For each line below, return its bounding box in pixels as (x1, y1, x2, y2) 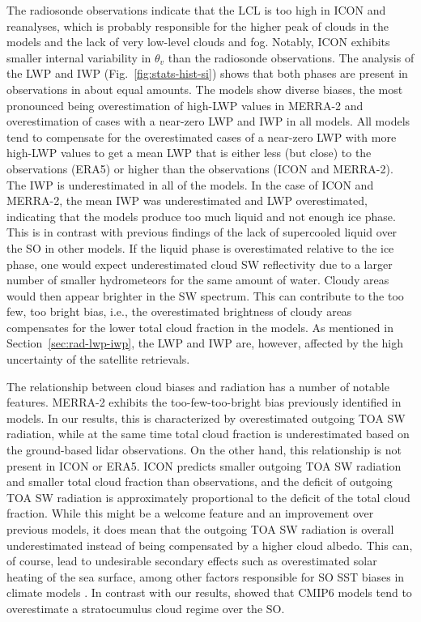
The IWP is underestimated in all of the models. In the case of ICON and (6, 176, 374, 193)
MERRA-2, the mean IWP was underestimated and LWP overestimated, (6, 192, 368, 209)
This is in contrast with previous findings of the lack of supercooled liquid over (6, 224, 398, 241)
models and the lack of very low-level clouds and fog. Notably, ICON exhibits (6, 33, 390, 50)
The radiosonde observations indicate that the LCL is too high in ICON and (6, 2, 386, 18)
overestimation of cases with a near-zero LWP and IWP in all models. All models (6, 113, 410, 130)
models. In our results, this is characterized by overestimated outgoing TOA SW (6, 409, 406, 426)
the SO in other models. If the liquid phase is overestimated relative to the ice (6, 239, 394, 256)
